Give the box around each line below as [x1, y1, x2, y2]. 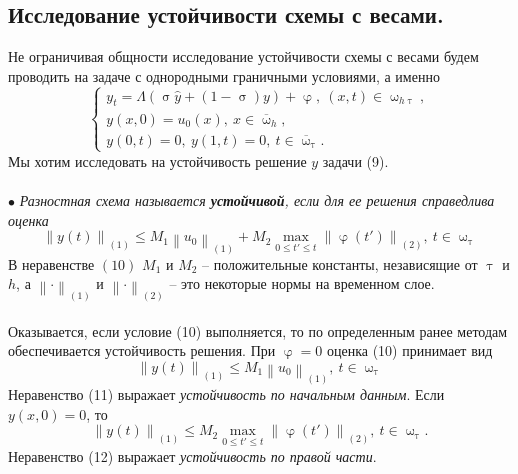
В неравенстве [8, 253, 95, 274]
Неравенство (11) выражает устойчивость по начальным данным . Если [8, 384, 445, 405]
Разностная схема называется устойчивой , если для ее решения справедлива [19, 189, 495, 210]
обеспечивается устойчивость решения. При [8, 340, 276, 361]
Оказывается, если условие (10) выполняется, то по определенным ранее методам [8, 320, 508, 341]
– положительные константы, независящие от [202, 253, 478, 274]
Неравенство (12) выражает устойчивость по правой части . [8, 445, 377, 466]
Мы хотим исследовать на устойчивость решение [8, 150, 307, 171]
